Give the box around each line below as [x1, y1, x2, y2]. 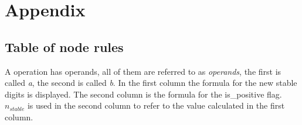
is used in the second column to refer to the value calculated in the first [27, 99, 285, 112]
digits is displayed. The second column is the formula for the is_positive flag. [5, 88, 282, 100]
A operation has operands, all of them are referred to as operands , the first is [5, 65, 281, 77]
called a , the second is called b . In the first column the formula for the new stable [5, 77, 297, 89]
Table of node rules [5, 37, 124, 55]
